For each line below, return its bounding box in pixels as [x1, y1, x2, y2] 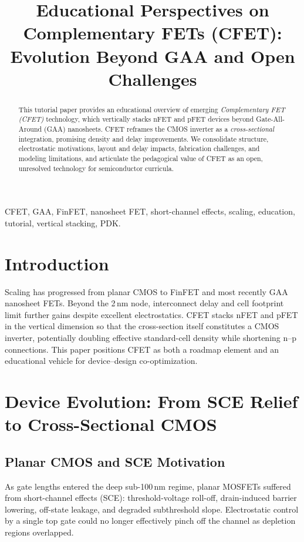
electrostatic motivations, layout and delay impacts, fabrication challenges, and [18, 143, 260, 153]
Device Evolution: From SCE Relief [5, 389, 298, 413]
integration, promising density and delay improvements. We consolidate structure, [18, 133, 269, 143]
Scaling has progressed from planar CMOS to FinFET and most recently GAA [5, 285, 288, 297]
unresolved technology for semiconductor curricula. [18, 163, 174, 173]
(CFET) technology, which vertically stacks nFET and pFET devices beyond [18, 114, 254, 124]
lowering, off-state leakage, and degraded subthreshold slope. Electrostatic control [5, 503, 299, 515]
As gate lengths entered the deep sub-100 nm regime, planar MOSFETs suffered [5, 480, 291, 492]
